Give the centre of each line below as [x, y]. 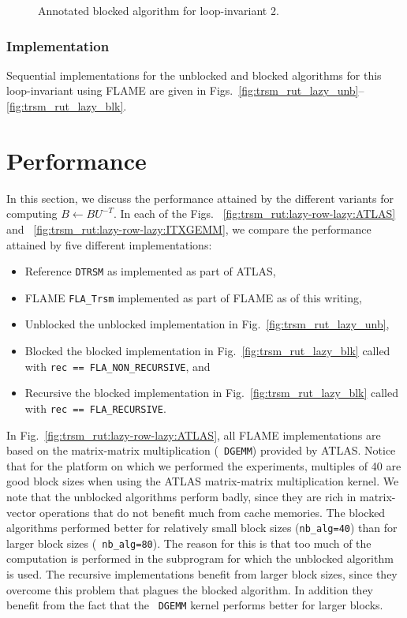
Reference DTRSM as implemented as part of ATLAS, [150, 271]
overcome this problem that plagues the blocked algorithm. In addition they [190, 589]
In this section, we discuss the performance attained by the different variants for [200, 198]
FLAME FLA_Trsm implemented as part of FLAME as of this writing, [193, 297]
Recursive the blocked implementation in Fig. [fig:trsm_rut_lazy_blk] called [212, 393]
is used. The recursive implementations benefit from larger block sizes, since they [202, 574]
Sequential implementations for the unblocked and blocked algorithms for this [194, 75]
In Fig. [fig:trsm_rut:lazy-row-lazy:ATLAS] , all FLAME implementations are [194, 434]
